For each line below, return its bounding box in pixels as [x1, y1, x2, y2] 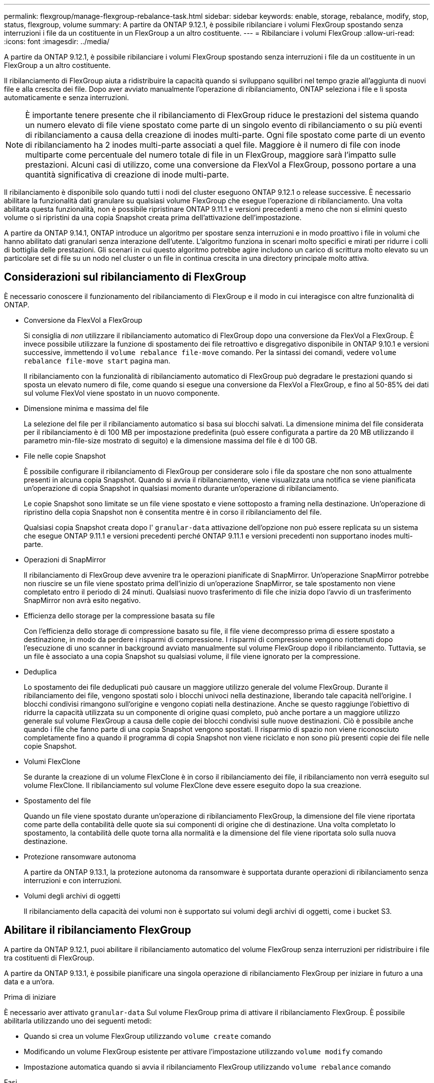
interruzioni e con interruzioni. [24, 876, 122, 885]
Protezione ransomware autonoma [24, 852, 136, 861]
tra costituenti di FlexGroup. [4, 953, 95, 962]
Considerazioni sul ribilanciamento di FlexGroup [4, 271, 246, 284]
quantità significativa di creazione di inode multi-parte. [25, 170, 229, 180]
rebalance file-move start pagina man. [24, 356, 170, 365]
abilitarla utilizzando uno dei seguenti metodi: [4, 1016, 152, 1025]
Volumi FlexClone [24, 757, 81, 766]
